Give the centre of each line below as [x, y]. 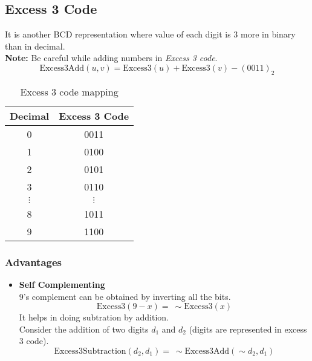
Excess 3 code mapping [69, 91]
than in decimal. [35, 46]
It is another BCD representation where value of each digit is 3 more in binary [150, 34]
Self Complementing [62, 284]
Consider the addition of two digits [84, 329]
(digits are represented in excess [248, 329]
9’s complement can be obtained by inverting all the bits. [125, 296]
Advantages [34, 262]
